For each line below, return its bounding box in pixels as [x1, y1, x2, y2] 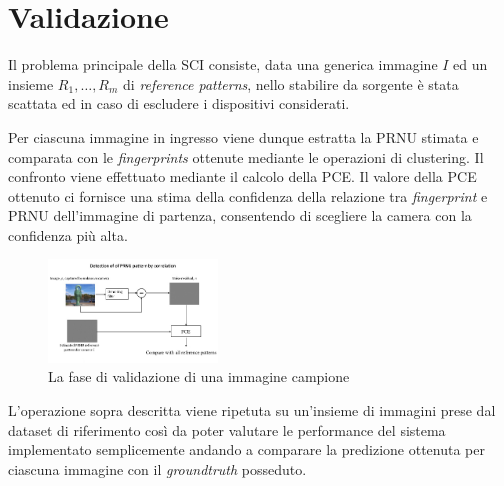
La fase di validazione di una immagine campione [48, 366, 350, 387]
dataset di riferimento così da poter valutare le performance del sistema [8, 419, 446, 440]
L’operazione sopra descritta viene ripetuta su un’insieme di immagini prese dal [8, 400, 496, 421]
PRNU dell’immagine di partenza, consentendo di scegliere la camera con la [8, 205, 472, 226]
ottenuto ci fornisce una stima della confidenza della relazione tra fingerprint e [8, 185, 488, 206]
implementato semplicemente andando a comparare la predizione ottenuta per [8, 439, 485, 460]
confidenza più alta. [8, 224, 128, 245]
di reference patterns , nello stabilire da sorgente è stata [123, 73, 459, 94]
